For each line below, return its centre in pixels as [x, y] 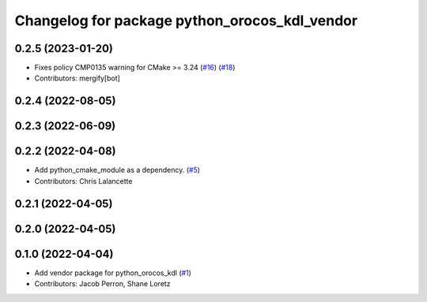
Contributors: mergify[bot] [77, 78]
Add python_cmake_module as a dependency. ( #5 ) [117, 170]
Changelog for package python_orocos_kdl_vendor [186, 21]
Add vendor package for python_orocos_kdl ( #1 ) [113, 273]
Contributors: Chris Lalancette [83, 181]
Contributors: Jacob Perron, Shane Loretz [102, 284]
